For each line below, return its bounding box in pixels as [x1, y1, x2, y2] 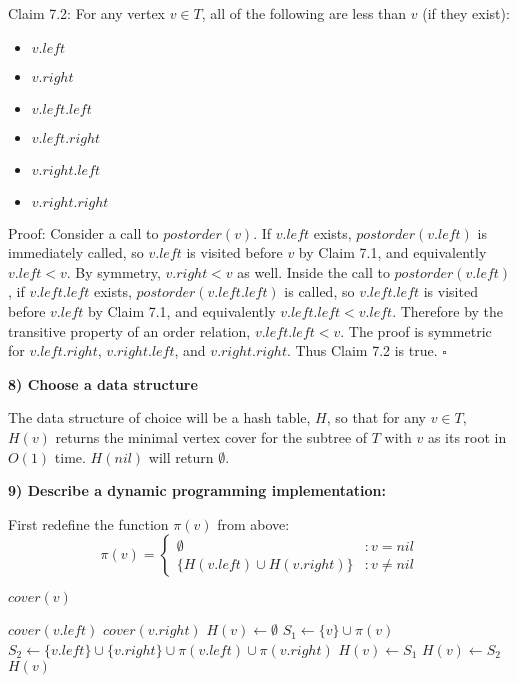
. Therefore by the [392, 300, 504, 321]
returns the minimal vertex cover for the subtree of [55, 426, 368, 447]
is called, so [284, 281, 355, 302]
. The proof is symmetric [340, 320, 492, 341]
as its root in [427, 426, 507, 447]
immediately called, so [8, 242, 144, 263]
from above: [217, 513, 290, 534]
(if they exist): [422, 3, 510, 23]
